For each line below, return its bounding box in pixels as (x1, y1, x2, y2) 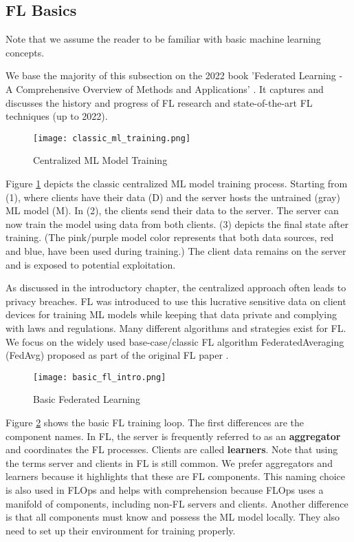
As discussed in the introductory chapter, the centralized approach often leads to (5, 280, 346, 295)
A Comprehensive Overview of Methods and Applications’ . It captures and (5, 81, 324, 96)
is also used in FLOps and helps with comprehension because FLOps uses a (5, 482, 324, 497)
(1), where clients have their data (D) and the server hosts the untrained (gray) (5, 189, 340, 204)
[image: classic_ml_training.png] (33, 133, 191, 143)
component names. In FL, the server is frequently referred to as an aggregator (5, 428, 341, 443)
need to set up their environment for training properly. (5, 523, 236, 537)
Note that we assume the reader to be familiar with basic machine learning (5, 32, 321, 46)
